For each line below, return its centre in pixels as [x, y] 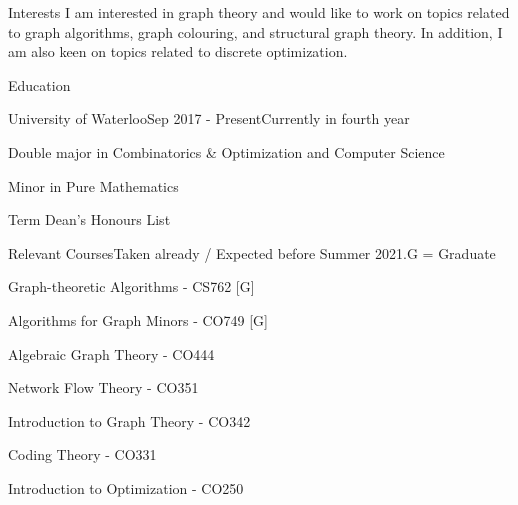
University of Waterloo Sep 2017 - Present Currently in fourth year [209, 118]
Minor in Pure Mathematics [93, 185]
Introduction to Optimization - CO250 [126, 487]
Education [39, 84]
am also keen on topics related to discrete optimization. [178, 51]
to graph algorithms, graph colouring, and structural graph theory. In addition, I [255, 31]
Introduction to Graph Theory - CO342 [129, 420]
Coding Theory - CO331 [82, 454]
